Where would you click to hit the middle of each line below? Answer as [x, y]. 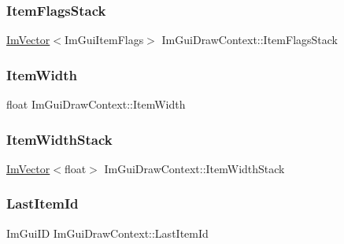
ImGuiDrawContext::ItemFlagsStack [250, 40]
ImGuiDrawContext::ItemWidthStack [194, 168]
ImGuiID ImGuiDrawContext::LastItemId [107, 233]
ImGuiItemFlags [104, 40]
